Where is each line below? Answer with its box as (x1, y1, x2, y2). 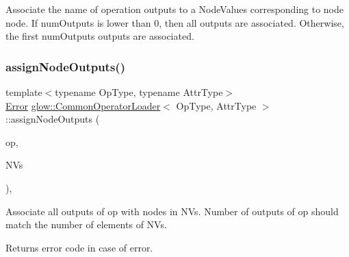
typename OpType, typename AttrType (55, 85, 223, 99)
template (5, 85, 42, 99)
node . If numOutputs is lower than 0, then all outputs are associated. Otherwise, (5, 15, 344, 29)
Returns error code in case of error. (5, 240, 153, 254)
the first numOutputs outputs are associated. (5, 29, 194, 43)
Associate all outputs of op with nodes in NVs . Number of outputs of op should (5, 204, 339, 218)
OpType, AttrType (176, 98, 257, 112)
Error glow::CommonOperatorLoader (5, 98, 161, 112)
